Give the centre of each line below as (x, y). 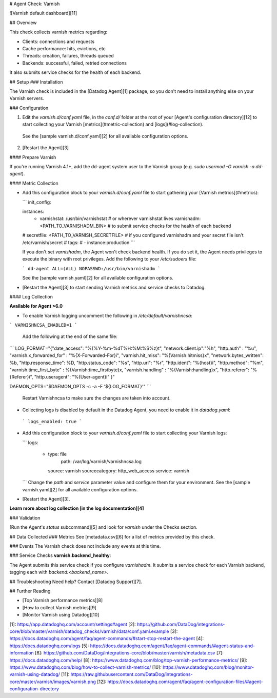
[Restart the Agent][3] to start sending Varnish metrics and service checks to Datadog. (114, 287)
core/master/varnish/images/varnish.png (53, 682)
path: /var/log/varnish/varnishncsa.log (101, 461)
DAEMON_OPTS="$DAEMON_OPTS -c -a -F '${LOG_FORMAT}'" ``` (80, 386)
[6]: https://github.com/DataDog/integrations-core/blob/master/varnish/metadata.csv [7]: (130, 653)
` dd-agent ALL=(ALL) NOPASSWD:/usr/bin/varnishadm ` (91, 268)
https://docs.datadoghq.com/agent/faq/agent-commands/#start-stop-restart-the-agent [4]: (107, 639)
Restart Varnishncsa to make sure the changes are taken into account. (96, 398)
